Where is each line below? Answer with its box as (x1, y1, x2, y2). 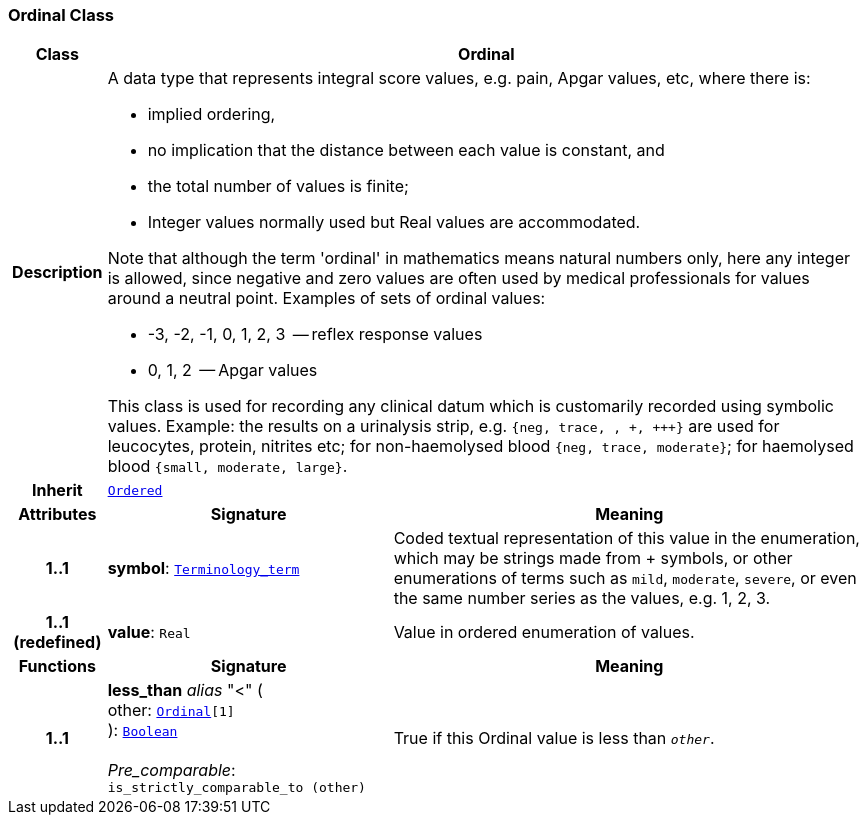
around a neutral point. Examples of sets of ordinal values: (107, 288, 546, 309)
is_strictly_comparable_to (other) (107, 780, 366, 796)
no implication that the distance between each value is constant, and (147, 140, 665, 161)
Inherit (31, 480, 83, 501)
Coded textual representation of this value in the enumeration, (393, 528, 860, 549)
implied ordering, (147, 104, 276, 125)
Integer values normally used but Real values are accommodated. (147, 212, 641, 233)
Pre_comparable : (107, 760, 236, 781)
